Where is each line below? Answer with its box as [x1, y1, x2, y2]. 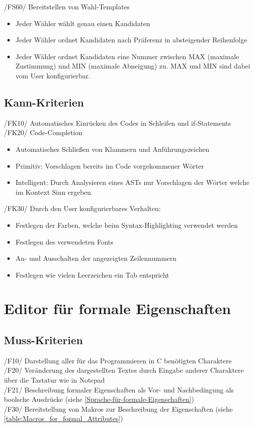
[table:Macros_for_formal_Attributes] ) [4, 413, 123, 424]
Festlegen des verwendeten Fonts [15, 236, 113, 247]
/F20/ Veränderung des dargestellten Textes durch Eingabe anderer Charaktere [4, 365, 244, 375]
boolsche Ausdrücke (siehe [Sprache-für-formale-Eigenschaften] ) [4, 394, 194, 404]
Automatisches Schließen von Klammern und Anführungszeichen [15, 143, 210, 154]
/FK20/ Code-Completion [4, 127, 83, 138]
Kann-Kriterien [4, 94, 84, 109]
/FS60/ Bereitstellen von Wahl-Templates [4, 1, 130, 11]
